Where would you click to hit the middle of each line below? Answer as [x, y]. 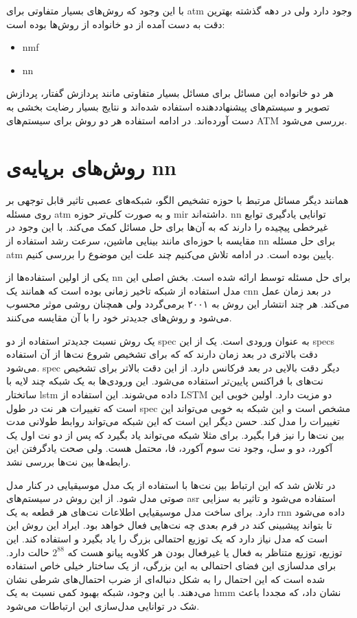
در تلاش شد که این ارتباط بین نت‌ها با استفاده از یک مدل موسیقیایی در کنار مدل [171, 484]
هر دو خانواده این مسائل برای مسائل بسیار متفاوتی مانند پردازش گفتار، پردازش [170, 93]
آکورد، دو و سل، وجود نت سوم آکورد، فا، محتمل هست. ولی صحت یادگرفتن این [170, 448]
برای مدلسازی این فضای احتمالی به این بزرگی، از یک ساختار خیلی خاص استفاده [171, 565]
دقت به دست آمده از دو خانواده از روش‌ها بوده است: [116, 24]
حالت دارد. [28, 552]
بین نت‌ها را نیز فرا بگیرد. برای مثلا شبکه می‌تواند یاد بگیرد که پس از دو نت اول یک [175, 434]
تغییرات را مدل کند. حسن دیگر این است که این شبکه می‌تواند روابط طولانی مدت [173, 421]
